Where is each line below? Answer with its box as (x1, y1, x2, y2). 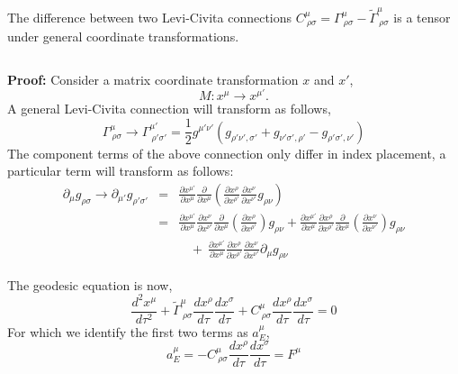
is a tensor (393, 7, 451, 26)
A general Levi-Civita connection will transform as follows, (7, 99, 331, 118)
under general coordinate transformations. (7, 27, 239, 46)
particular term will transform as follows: (7, 161, 234, 180)
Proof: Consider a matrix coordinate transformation (7, 69, 299, 88)
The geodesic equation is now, (7, 275, 173, 294)
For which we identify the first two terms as (7, 322, 248, 341)
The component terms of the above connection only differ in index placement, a (7, 143, 446, 162)
